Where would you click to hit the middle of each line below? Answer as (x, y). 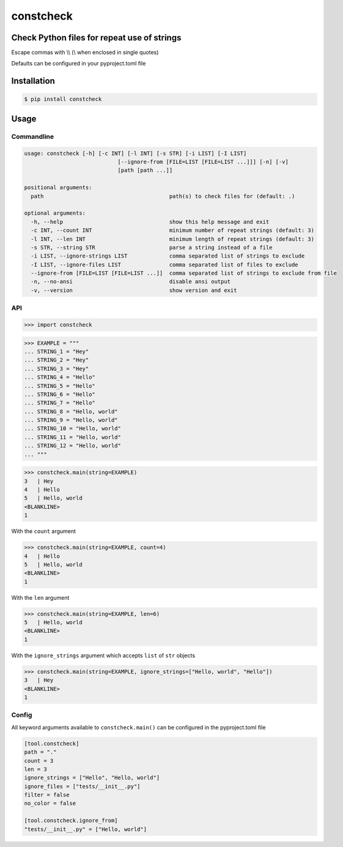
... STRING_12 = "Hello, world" (73, 446)
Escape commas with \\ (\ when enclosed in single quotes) (85, 53)
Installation (33, 81)
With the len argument (40, 597)
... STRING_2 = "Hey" (57, 360)
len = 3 (35, 769)
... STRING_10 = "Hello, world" (73, 429)
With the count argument (44, 531)
